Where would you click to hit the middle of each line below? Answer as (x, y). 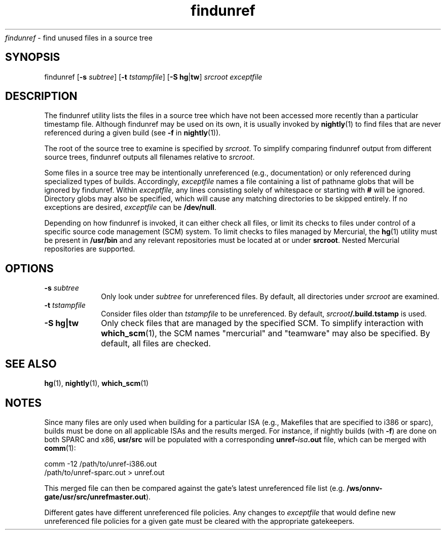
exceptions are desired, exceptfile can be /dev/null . (130, 207)
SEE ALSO (31, 364)
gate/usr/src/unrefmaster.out (95, 496)
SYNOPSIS (33, 57)
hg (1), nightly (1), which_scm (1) (97, 383)
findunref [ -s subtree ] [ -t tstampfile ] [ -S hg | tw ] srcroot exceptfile (153, 77)
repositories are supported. (90, 249)
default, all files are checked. (156, 344)
